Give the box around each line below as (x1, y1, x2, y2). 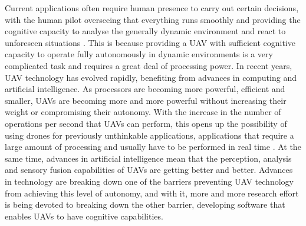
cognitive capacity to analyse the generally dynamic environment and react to (5, 25, 286, 37)
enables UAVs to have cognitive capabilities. (5, 209, 163, 222)
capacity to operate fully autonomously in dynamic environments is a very (5, 48, 273, 60)
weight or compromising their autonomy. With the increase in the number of (5, 106, 281, 118)
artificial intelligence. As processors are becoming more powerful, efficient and (5, 83, 285, 95)
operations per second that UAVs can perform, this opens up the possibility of (5, 117, 287, 129)
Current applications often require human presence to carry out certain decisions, (5, 2, 299, 14)
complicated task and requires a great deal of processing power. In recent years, (5, 59, 292, 71)
